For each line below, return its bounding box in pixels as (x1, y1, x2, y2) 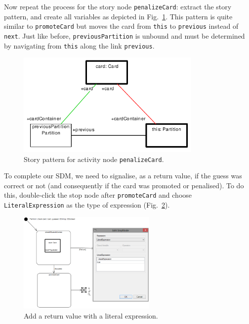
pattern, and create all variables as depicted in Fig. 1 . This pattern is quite (4, 11, 233, 21)
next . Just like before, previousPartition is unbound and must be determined (4, 30, 245, 41)
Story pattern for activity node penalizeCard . (24, 154, 164, 164)
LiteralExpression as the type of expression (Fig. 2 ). (4, 200, 170, 210)
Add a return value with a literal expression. (24, 310, 158, 321)
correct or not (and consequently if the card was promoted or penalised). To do (4, 180, 244, 190)
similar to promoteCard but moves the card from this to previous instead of (4, 21, 239, 31)
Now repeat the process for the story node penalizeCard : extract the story (4, 1, 232, 11)
